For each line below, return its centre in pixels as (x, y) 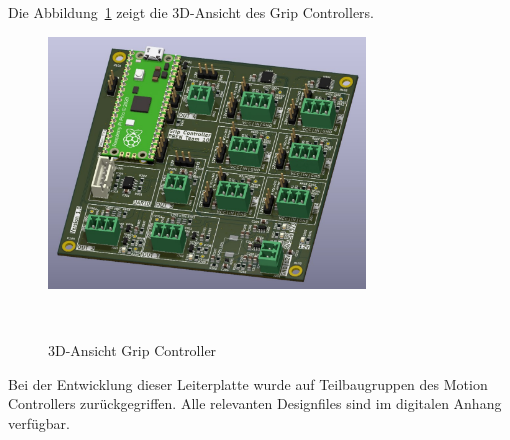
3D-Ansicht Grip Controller (132, 350)
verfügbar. (39, 423)
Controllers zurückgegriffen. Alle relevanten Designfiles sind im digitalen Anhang (255, 403)
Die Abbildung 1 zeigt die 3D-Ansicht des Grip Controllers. (191, 12)
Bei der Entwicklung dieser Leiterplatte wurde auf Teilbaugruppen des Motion (248, 383)
